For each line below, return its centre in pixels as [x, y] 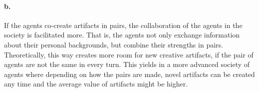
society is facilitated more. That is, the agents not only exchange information [122, 35]
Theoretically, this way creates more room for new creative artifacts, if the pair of [129, 54]
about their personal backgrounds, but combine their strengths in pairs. [114, 44]
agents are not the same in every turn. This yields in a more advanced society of [127, 64]
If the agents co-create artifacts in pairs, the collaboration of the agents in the [123, 25]
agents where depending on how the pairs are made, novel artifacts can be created [129, 74]
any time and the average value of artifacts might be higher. [96, 84]
